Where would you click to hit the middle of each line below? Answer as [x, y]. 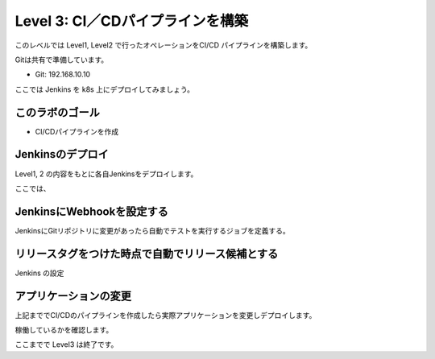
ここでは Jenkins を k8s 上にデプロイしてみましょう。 [105, 89]
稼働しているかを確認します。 [64, 330]
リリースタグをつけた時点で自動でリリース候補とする [147, 254]
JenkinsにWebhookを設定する [92, 211]
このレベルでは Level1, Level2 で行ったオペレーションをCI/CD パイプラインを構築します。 [164, 45]
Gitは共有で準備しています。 [62, 60]
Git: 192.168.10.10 [63, 74]
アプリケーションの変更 [73, 296]
